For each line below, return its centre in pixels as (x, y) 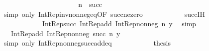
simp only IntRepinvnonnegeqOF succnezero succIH (104, 14)
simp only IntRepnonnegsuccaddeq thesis (87, 43)
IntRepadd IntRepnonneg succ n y (65, 33)
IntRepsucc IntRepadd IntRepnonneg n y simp (119, 24)
